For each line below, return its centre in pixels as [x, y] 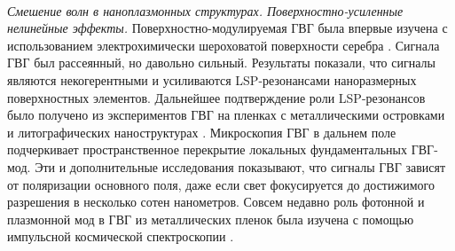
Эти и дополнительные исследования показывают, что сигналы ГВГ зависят [240, 166]
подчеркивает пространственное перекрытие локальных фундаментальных [208, 149]
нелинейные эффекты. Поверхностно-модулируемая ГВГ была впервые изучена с [227, 28]
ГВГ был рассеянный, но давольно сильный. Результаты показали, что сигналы [221, 63]
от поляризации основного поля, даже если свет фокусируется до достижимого [221, 184]
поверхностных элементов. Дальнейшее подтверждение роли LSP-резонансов [216, 97]
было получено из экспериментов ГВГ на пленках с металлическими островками [226, 115]
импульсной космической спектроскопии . [121, 236]
